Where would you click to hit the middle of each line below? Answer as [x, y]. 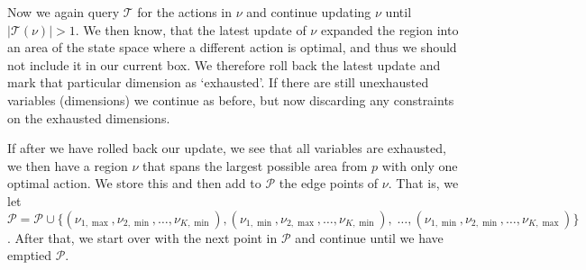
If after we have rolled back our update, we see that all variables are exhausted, [227, 148]
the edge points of [329, 183]
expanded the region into [389, 29]
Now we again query [64, 12]
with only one [420, 165]
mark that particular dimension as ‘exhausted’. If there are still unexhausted [218, 82]
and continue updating [309, 12]
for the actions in [185, 12]
